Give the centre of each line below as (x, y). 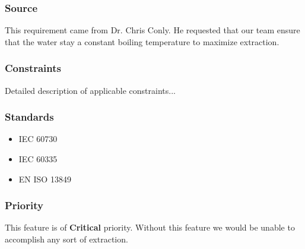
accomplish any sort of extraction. (66, 239)
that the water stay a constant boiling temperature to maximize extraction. (142, 41)
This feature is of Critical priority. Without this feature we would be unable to (150, 227)
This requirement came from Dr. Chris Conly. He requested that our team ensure (152, 30)
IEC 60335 (38, 159)
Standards (29, 117)
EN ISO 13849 (45, 179)
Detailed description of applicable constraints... (90, 90)
